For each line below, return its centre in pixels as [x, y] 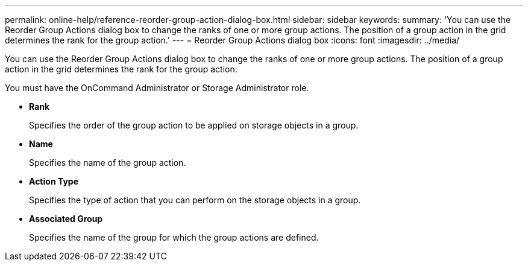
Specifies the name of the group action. [108, 163]
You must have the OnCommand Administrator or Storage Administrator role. [157, 88]
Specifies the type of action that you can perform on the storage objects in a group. [195, 200]
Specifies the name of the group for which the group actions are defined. [174, 237]
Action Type [54, 181]
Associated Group [66, 219]
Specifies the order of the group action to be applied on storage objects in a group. [194, 125]
